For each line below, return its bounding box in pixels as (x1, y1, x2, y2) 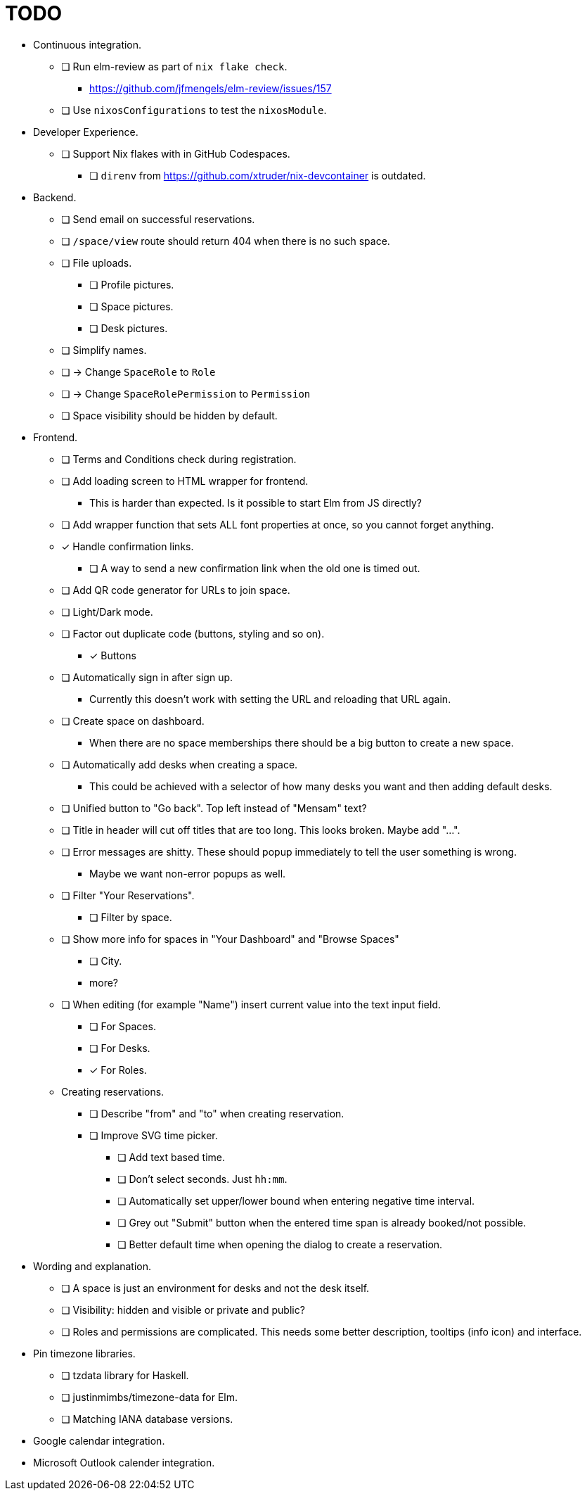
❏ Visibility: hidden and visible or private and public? (61, 1303, 305, 1316)
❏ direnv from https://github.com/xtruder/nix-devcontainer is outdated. (89, 169, 426, 182)
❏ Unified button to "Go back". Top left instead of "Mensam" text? (61, 801, 367, 814)
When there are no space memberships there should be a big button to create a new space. (89, 736, 514, 749)
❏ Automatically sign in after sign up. (61, 671, 233, 683)
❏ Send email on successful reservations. (61, 213, 255, 225)
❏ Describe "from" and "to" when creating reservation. (89, 1107, 344, 1120)
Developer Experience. (33, 125, 138, 138)
